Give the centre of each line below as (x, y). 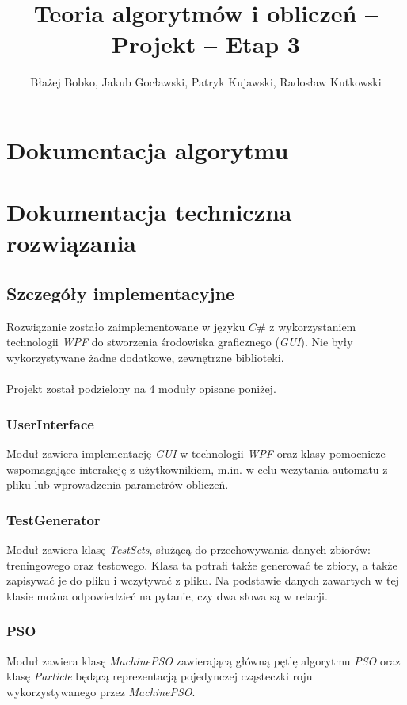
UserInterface (50, 423)
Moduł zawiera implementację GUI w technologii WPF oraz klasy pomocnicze (196, 453)
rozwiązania (71, 243)
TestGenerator (53, 519)
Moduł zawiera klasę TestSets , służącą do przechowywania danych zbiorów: (188, 549)
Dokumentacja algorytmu (148, 149)
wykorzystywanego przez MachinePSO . (101, 691)
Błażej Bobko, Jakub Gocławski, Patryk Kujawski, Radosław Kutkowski (206, 82)
